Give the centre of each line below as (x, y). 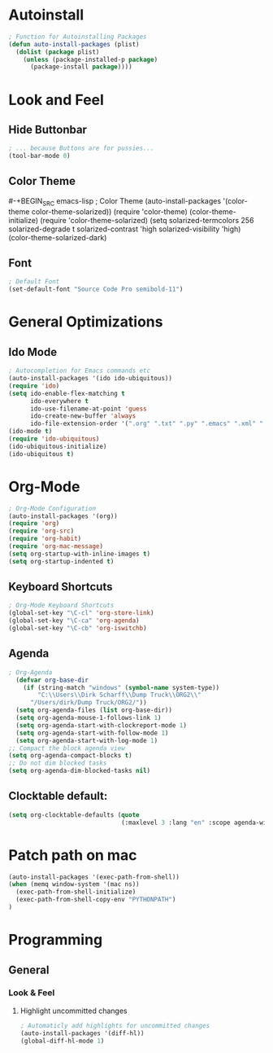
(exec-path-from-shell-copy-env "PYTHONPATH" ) (96, 900)
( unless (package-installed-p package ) (91, 59)
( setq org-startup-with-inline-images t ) (80, 554)
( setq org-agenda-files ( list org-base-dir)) (94, 710)
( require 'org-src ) (41, 531)
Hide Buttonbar (48, 129)
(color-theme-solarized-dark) (58, 237)
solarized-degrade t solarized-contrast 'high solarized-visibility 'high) (125, 229)
